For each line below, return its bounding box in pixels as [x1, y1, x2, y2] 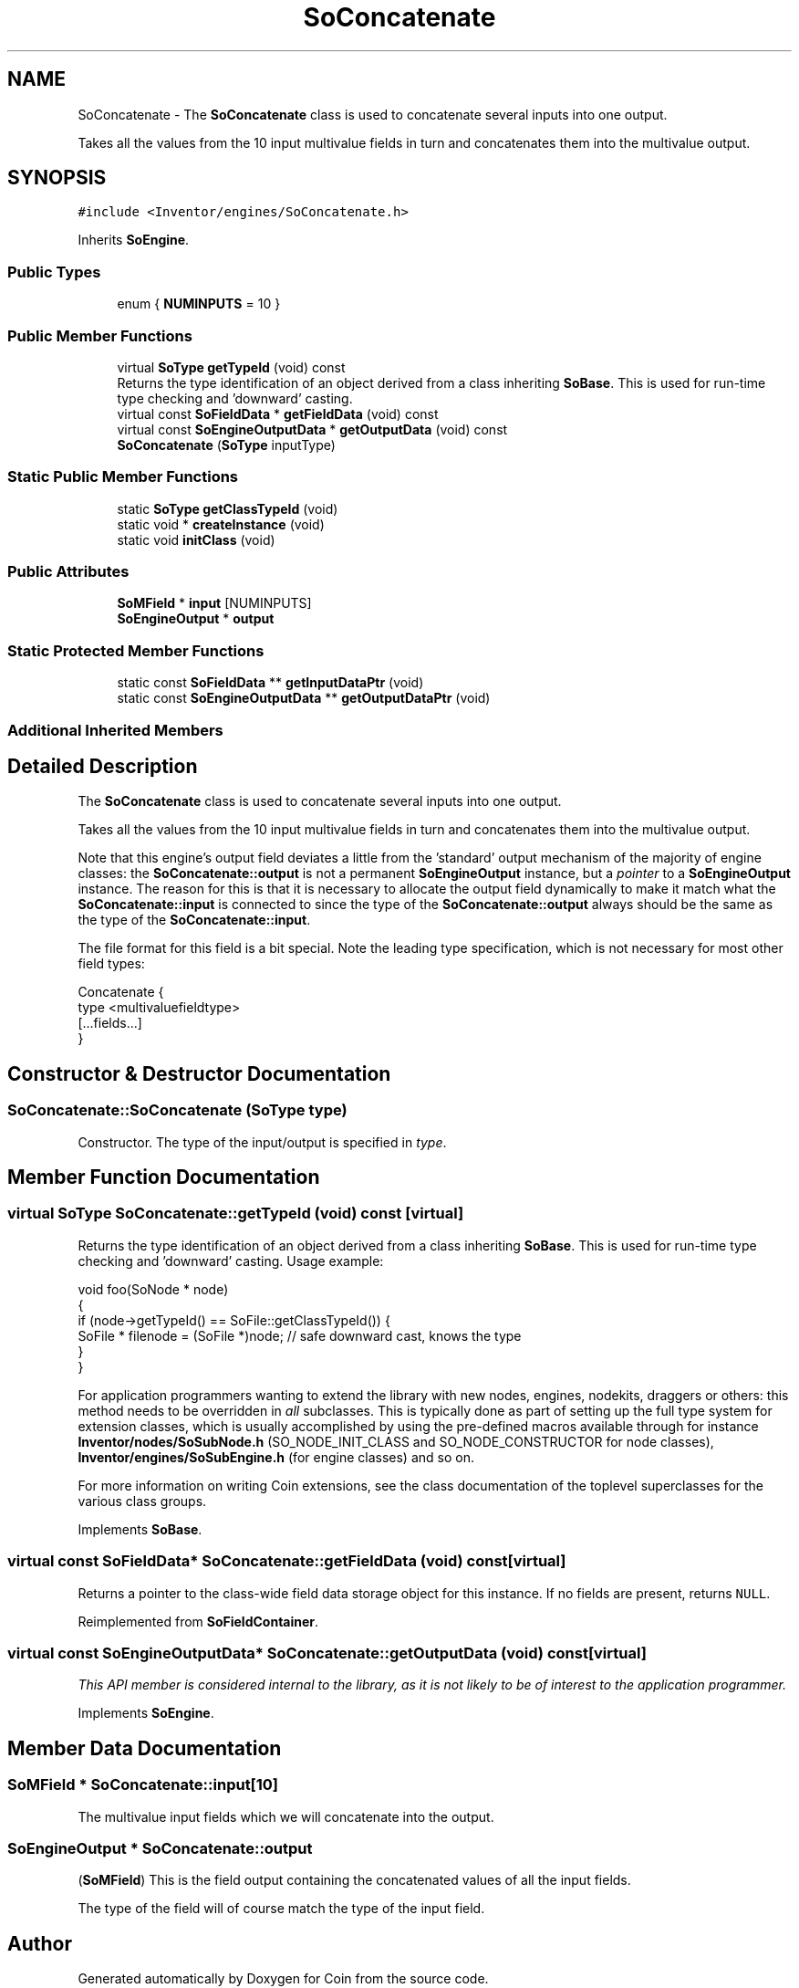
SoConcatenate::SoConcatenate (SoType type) [7, 1101, 348, 1120]
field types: [78, 956, 145, 972]
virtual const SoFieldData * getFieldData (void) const [117, 405, 439, 422]
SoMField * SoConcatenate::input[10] [7, 1775, 279, 1794]
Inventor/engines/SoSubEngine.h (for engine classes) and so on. [78, 1449, 474, 1465]
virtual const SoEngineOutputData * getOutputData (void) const [117, 421, 508, 437]
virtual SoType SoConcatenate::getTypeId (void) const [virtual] [7, 1204, 464, 1223]
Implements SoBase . [78, 1521, 202, 1537]
